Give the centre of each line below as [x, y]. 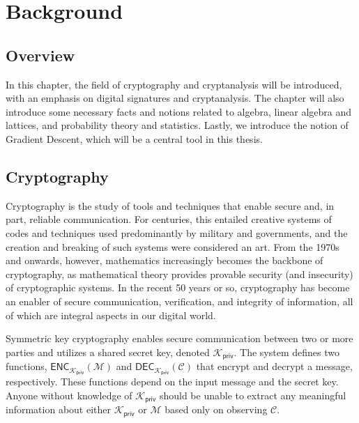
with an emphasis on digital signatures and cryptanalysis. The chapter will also [175, 98]
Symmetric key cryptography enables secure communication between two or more [179, 338]
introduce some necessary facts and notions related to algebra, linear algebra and [179, 111]
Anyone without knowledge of [69, 395]
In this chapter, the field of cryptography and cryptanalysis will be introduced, [174, 84]
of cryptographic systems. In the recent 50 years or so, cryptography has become [178, 287]
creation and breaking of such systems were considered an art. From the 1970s [173, 246]
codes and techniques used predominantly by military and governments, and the [177, 232]
